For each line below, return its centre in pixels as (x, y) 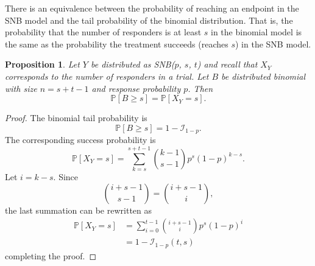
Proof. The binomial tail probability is (76, 118)
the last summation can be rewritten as (79, 210)
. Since (66, 176)
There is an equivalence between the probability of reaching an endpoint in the (152, 8)
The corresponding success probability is (80, 140)
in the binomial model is (257, 32)
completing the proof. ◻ (51, 255)
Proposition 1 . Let (42, 64)
